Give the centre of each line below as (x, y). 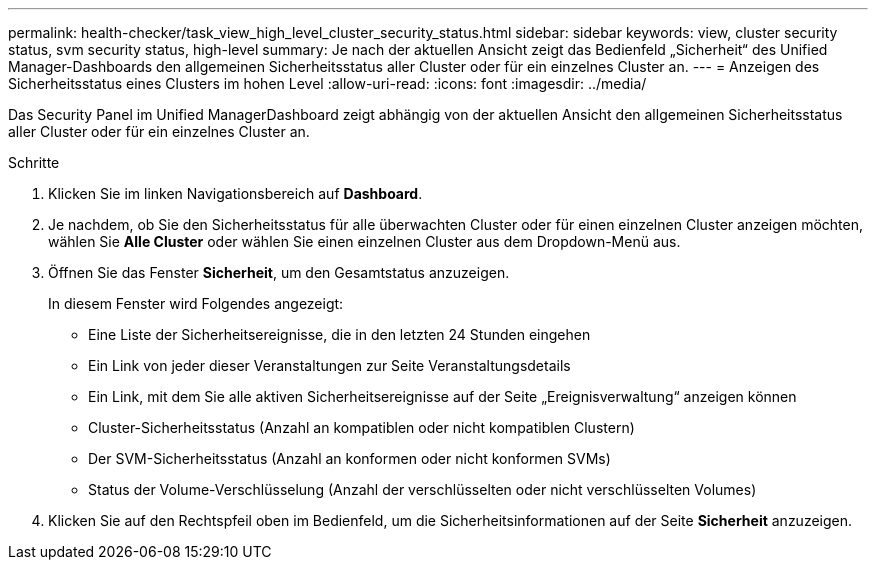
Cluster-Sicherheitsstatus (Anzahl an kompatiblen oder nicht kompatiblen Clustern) (361, 427)
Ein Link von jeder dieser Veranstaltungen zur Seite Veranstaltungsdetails (329, 365)
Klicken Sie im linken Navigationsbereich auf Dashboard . (235, 193)
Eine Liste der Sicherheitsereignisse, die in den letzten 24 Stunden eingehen (339, 334)
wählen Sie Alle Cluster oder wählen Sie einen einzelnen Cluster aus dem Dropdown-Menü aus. (364, 241)
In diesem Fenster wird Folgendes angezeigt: (196, 303)
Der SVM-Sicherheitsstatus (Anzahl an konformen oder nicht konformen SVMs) (349, 458)
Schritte (34, 162)
